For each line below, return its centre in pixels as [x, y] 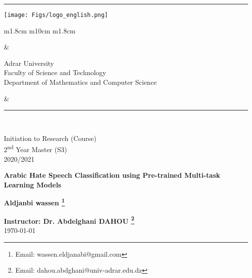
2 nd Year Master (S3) [36, 149]
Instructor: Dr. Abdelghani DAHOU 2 [69, 220]
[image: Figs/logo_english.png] [56, 15]
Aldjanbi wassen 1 [34, 202]
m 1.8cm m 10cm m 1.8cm [40, 30]
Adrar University [29, 63]
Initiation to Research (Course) [50, 138]
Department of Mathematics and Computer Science [80, 82]
